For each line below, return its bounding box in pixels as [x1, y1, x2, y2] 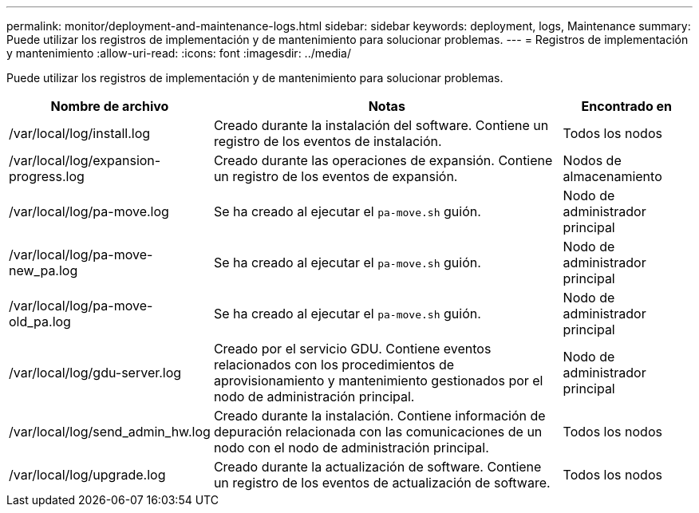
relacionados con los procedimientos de [213, 357, 455, 373]
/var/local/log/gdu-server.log [9, 365, 182, 381]
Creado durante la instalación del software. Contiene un [213, 117, 549, 133]
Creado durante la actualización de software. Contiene [213, 459, 542, 475]
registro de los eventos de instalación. [213, 133, 442, 149]
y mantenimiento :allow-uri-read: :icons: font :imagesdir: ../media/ [6, 46, 352, 60]
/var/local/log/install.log [9, 125, 151, 141]
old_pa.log [9, 314, 71, 330]
